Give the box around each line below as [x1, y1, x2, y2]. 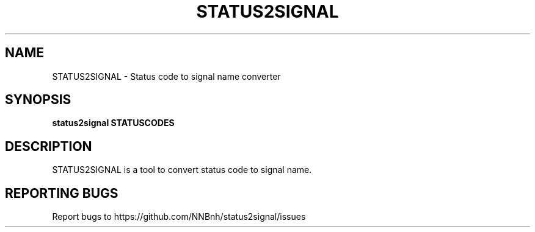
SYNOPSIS [5, 92, 71, 108]
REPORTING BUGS [5, 185, 118, 201]
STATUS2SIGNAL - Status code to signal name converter [52, 71, 281, 82]
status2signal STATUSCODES [52, 118, 175, 128]
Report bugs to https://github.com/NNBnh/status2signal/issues [52, 211, 306, 222]
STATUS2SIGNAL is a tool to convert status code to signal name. [52, 164, 312, 175]
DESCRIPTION [5, 138, 92, 154]
